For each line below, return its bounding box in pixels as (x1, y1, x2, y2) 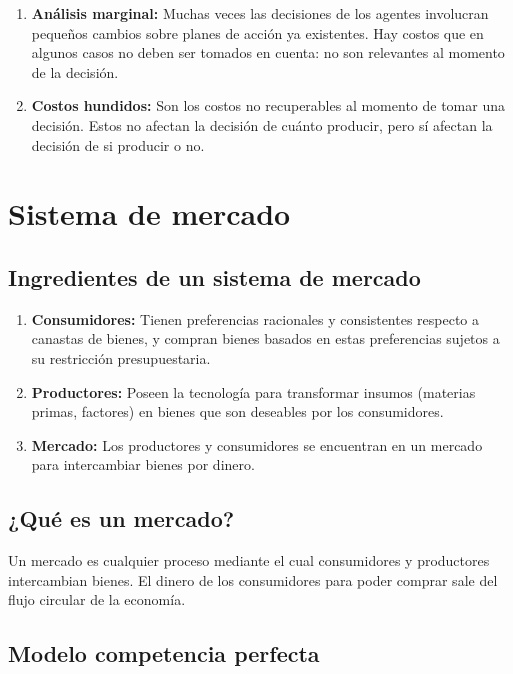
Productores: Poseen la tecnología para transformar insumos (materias (31, 381, 476, 402)
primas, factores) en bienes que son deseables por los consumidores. (31, 401, 444, 422)
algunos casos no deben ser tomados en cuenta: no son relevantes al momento (31, 42, 505, 63)
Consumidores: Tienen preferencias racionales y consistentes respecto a (31, 308, 480, 329)
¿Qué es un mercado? (8, 503, 235, 534)
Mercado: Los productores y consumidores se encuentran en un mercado (31, 434, 483, 455)
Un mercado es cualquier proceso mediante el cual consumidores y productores (8, 550, 490, 571)
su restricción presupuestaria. (31, 347, 211, 368)
